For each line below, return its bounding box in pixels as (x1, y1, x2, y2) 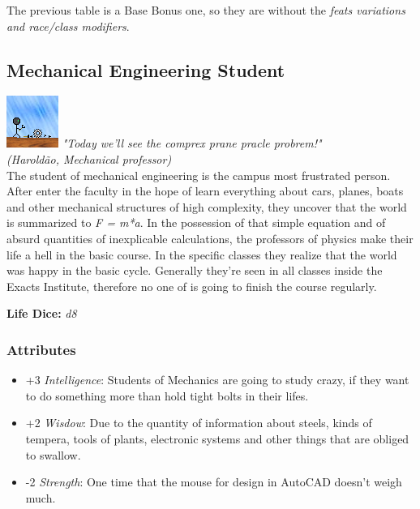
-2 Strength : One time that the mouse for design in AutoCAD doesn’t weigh (25, 473, 402, 490)
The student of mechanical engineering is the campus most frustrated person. (6, 166, 391, 183)
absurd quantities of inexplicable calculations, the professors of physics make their (6, 229, 414, 246)
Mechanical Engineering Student (6, 57, 285, 82)
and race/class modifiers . (6, 17, 130, 34)
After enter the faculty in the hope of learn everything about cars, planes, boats (6, 182, 404, 199)
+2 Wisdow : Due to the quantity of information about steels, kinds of (25, 414, 372, 431)
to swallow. (25, 446, 81, 463)
